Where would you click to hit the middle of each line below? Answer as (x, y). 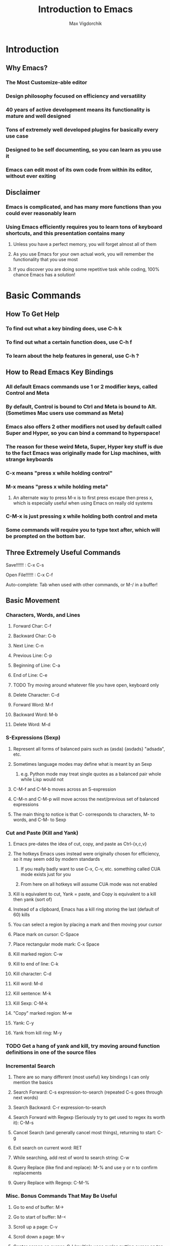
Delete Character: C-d (36, 695)
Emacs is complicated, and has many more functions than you (83, 207)
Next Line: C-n (28, 646)
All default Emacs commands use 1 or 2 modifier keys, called (82, 387)
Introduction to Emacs (86, 9)
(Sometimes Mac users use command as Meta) (65, 413)
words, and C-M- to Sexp (39, 820)
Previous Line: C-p (32, 656)
